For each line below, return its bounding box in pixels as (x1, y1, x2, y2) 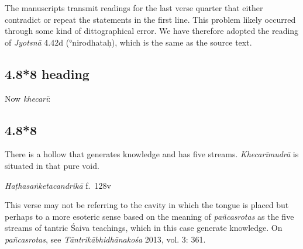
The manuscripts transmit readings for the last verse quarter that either (5, 2, 263, 13)
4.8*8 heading (5, 64, 89, 82)
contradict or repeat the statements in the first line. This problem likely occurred (5, 13, 296, 25)
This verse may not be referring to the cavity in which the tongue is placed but (5, 199, 289, 211)
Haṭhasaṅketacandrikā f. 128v (5, 179, 111, 191)
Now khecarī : (5, 92, 51, 104)
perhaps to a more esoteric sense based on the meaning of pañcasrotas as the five (5, 210, 294, 222)
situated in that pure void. (5, 159, 99, 171)
